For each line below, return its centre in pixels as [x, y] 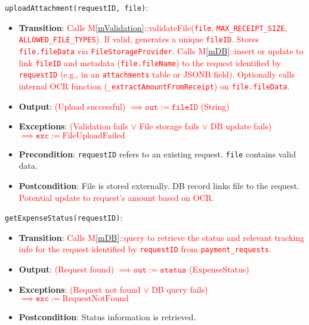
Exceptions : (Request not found [80, 289]
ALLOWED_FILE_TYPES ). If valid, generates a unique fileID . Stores [139, 39]
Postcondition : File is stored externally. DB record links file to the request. [159, 186]
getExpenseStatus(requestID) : [64, 217]
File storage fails [169, 126]
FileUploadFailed [94, 136]
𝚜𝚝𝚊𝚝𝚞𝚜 [173, 270]
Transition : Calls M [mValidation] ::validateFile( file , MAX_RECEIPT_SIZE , [153, 27]
